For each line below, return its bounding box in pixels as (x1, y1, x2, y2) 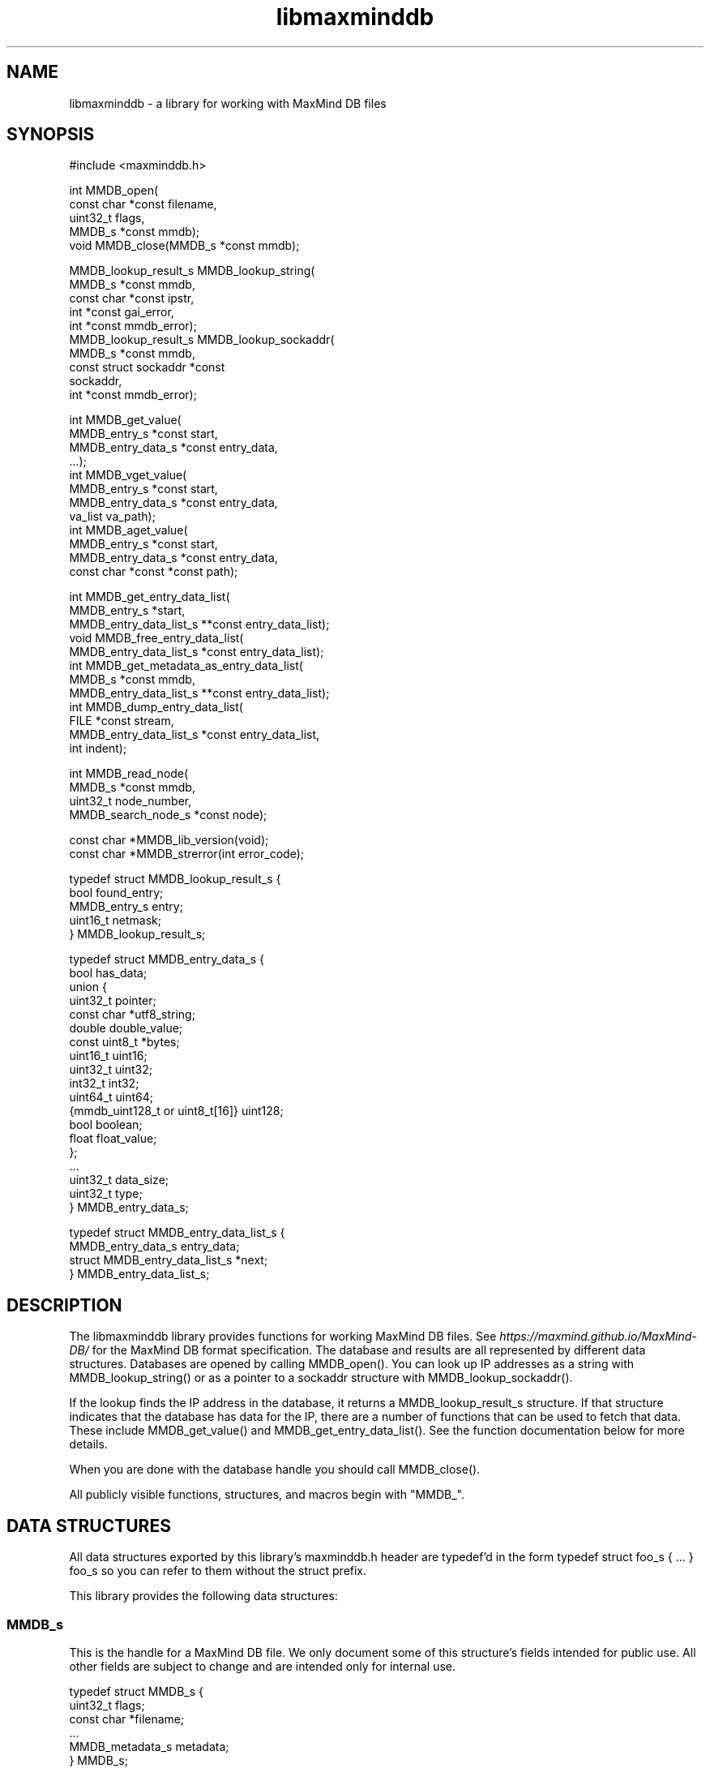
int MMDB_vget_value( (69, 468, 187, 483)
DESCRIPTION (6, 1294, 122, 1315)
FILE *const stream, (69, 714, 174, 728)
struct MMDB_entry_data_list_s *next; (69, 1253, 268, 1268)
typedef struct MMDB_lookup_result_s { (69, 872, 281, 886)
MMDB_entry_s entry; (69, 899, 183, 914)
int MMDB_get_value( (69, 413, 182, 427)
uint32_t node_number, (69, 794, 192, 809)
